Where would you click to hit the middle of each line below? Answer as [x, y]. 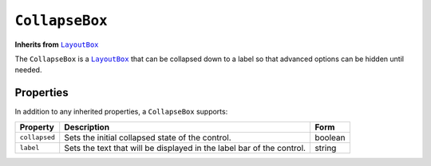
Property [37, 127]
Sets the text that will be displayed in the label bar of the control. [185, 148]
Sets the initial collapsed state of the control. [148, 137]
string [326, 148]
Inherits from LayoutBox [57, 44]
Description [87, 127]
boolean [330, 137]
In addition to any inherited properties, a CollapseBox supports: [121, 112]
